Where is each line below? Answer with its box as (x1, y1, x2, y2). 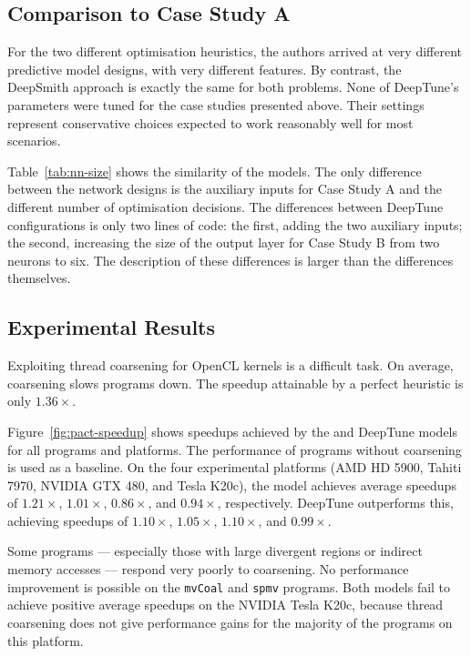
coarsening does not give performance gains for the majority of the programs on (7, 612, 453, 631)
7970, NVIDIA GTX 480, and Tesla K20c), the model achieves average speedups (7, 475, 456, 494)
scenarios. (7, 131, 61, 150)
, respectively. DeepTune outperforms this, (217, 493, 454, 512)
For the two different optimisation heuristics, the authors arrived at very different (7, 42, 462, 61)
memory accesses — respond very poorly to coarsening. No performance (7, 560, 409, 579)
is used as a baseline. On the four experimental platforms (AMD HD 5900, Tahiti (7, 458, 462, 477)
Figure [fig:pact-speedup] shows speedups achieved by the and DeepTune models (7, 421, 458, 440)
